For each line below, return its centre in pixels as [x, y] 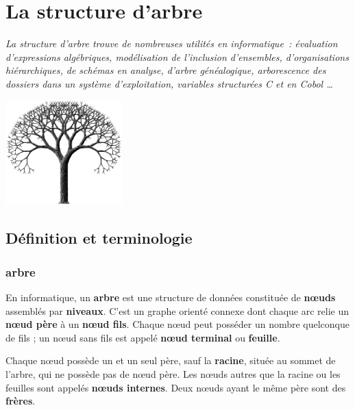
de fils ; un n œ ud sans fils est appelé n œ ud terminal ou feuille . [143, 337]
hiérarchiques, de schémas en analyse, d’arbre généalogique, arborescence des [166, 70]
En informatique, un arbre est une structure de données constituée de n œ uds [171, 297]
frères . [21, 401]
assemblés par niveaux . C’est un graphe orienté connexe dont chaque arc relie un [177, 310]
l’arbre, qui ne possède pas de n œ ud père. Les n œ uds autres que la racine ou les [173, 373]
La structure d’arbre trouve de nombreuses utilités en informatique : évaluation [172, 43]
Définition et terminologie [99, 238]
